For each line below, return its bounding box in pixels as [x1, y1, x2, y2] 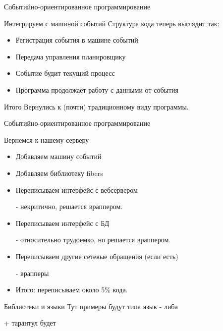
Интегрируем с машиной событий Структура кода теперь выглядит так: [4, 18, 220, 28]
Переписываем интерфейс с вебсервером [15, 184, 138, 195]
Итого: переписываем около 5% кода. [15, 284, 128, 295]
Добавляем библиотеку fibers [15, 167, 103, 178]
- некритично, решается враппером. [15, 201, 123, 212]
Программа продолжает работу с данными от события [15, 84, 179, 95]
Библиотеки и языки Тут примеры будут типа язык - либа [4, 301, 178, 311]
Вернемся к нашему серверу [4, 134, 89, 145]
